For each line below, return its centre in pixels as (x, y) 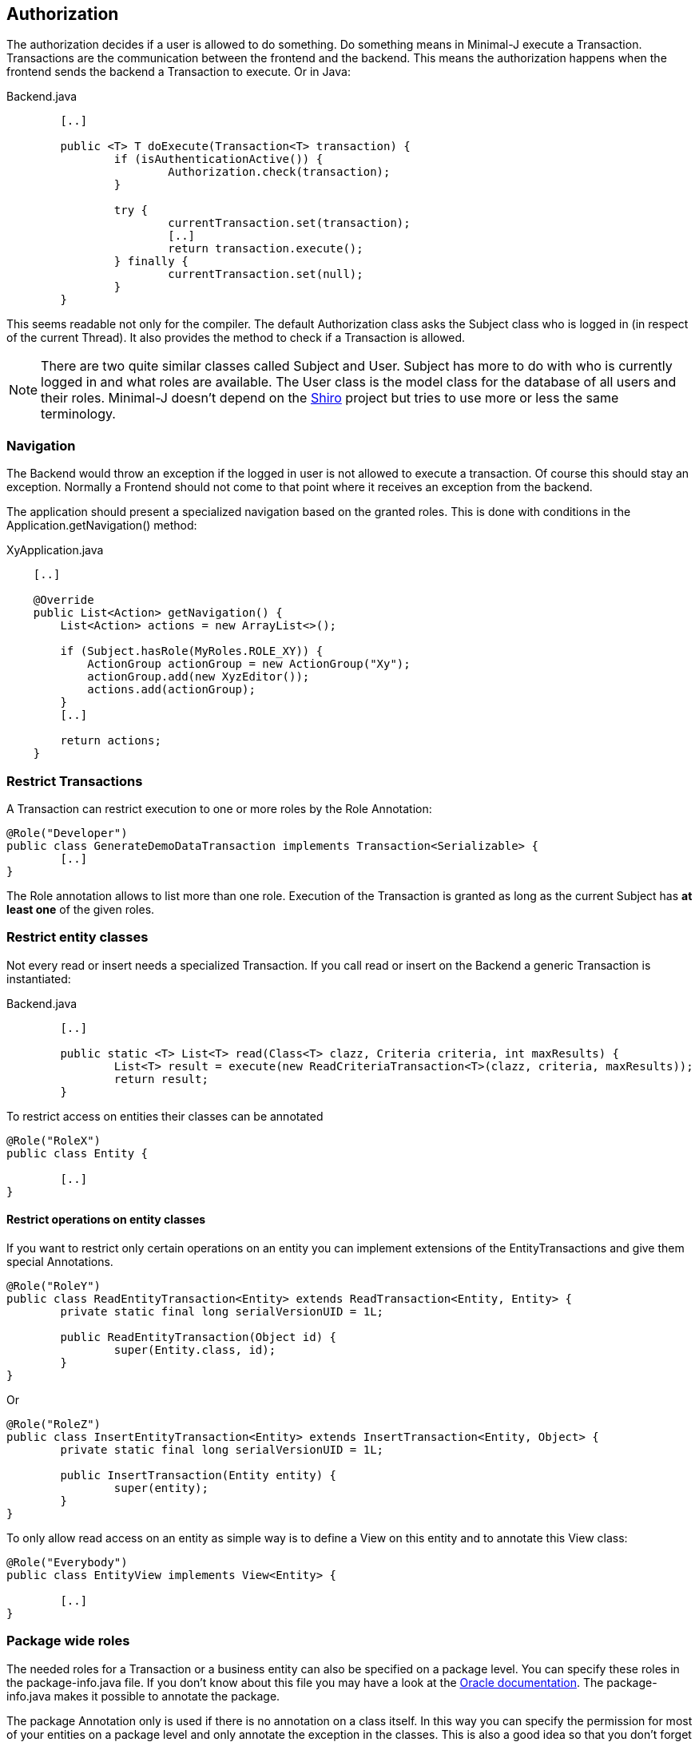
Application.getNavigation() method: (102, 526)
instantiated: (39, 978)
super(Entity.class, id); (195, 1349)
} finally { (151, 262)
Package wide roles (68, 1641)
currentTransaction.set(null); (266, 274)
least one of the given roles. (81, 909)
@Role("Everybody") (67, 1562)
